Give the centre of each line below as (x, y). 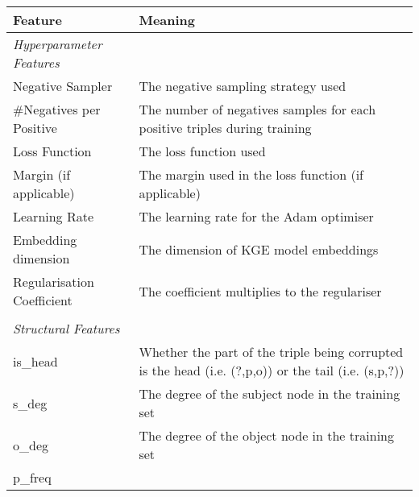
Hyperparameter (58, 44)
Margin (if (42, 174)
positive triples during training (225, 128)
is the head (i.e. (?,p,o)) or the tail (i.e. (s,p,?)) (272, 370)
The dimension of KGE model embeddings (259, 249)
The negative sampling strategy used (243, 86)
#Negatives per (57, 109)
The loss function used (202, 151)
